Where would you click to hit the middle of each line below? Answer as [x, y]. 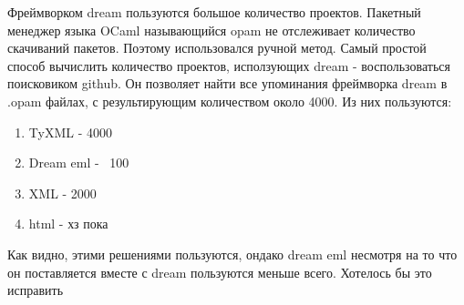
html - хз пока [68, 224]
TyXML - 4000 [70, 132]
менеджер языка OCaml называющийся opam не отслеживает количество [211, 30]
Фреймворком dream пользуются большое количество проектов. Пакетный [214, 12]
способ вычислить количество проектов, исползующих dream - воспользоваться [229, 65]
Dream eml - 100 [79, 163]
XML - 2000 [62, 193]
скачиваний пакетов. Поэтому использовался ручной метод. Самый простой [217, 48]
